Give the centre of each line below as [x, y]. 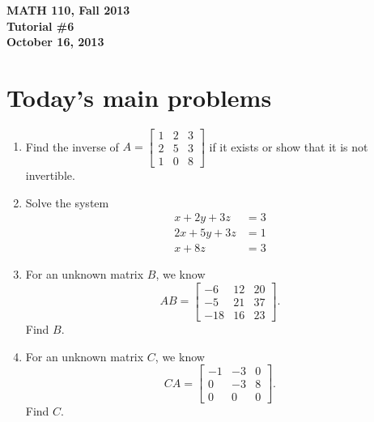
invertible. [50, 175]
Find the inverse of [72, 146]
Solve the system [67, 202]
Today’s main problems [139, 97]
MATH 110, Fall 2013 [68, 10]
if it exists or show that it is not [289, 146]
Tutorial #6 [40, 26]
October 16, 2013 [55, 42]
